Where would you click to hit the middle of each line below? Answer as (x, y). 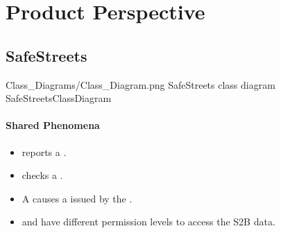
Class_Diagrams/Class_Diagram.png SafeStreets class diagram (140, 84)
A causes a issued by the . (77, 198)
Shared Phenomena (53, 125)
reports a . (44, 152)
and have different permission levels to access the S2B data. (148, 222)
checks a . (42, 175)
